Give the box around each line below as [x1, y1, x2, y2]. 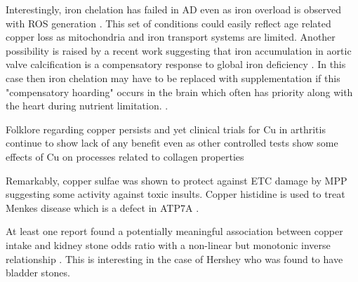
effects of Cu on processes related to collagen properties [6, 149, 244, 163]
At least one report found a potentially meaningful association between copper [6, 224, 343, 239]
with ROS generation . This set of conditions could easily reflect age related [6, 15, 331, 30]
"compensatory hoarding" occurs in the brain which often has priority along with [6, 84, 353, 99]
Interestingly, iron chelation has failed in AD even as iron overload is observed [6, 2, 341, 16]
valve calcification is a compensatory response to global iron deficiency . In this [6, 57, 346, 72]
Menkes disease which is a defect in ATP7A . [6, 200, 199, 215]
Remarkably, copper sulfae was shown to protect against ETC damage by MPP [6, 173, 347, 187]
